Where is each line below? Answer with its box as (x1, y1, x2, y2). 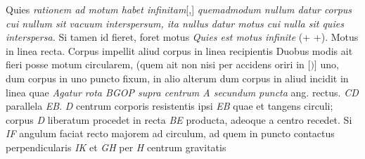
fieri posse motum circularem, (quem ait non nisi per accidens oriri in (6, 57, 305, 72)
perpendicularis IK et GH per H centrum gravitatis (6, 139, 226, 154)
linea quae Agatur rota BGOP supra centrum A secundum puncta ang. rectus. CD (6, 84, 359, 99)
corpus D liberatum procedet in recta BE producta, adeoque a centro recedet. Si (6, 112, 352, 127)
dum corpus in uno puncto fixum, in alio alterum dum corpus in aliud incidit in (6, 70, 349, 85)
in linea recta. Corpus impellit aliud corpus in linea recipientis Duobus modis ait (6, 43, 353, 58)
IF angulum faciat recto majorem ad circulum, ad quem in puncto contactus (6, 126, 335, 141)
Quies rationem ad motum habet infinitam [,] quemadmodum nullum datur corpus (6, 2, 352, 16)
